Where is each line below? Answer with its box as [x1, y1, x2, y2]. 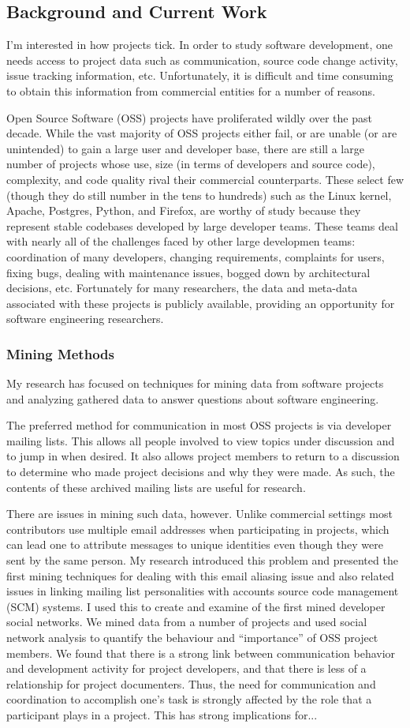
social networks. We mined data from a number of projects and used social [6, 614, 367, 630]
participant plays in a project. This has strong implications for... [6, 706, 318, 722]
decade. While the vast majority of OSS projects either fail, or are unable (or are [6, 125, 397, 141]
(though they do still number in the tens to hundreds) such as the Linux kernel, [6, 186, 392, 203]
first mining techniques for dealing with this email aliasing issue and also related [6, 567, 394, 584]
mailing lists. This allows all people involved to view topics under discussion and [6, 432, 395, 448]
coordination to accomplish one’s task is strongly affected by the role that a [6, 691, 372, 707]
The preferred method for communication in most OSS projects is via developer [6, 417, 392, 433]
